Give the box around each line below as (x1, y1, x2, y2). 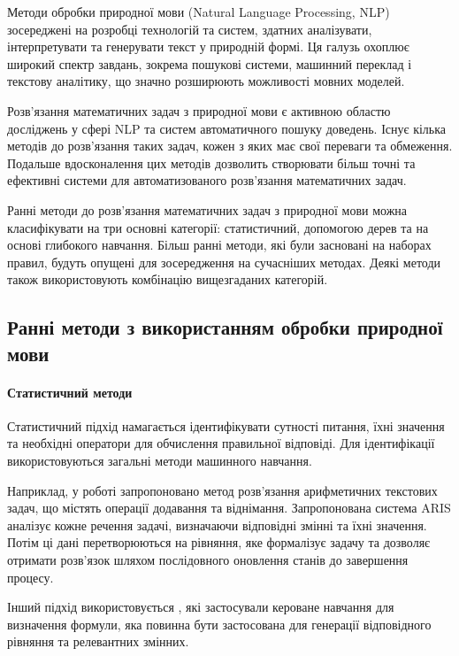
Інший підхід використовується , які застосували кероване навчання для (7, 598, 394, 616)
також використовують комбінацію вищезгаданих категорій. (7, 270, 328, 289)
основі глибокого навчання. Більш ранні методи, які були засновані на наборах (7, 235, 432, 254)
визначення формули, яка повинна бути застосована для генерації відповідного (7, 614, 432, 633)
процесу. (7, 567, 54, 586)
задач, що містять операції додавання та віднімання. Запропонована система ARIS (7, 498, 451, 517)
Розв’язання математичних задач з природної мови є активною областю (7, 101, 391, 120)
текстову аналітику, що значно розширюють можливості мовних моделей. (7, 72, 405, 90)
